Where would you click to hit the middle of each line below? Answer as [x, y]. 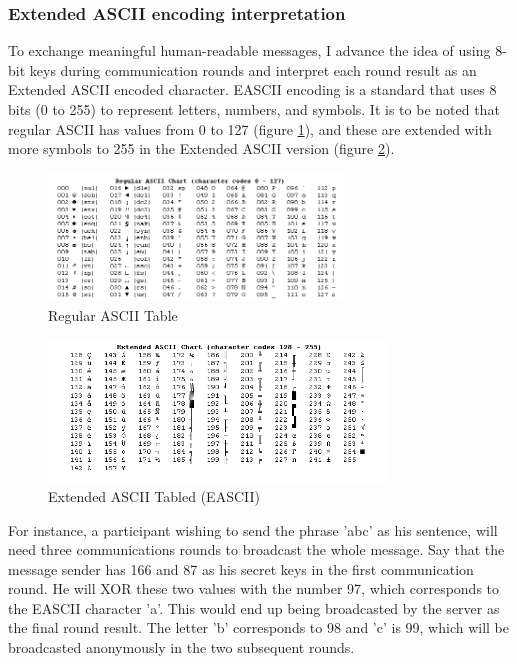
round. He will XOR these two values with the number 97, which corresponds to [254, 588]
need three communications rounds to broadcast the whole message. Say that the [256, 549]
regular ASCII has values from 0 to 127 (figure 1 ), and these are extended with [250, 128]
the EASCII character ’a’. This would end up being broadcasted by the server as [254, 607]
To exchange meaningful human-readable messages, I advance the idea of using [249, 50]
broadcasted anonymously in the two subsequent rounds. [181, 647]
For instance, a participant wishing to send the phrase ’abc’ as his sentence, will [253, 529]
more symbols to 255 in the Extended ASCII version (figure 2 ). [201, 148]
